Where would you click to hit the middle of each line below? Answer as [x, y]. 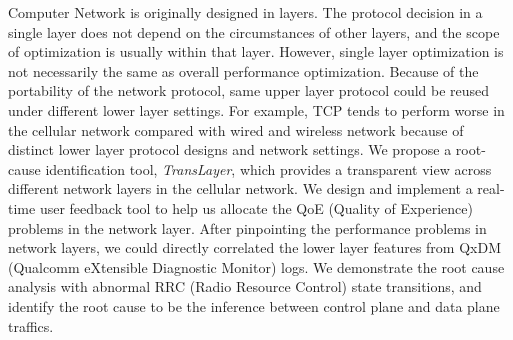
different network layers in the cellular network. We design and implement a [240, 188]
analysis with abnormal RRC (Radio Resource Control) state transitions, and [245, 286]
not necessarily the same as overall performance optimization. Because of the [243, 70]
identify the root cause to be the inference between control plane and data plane [254, 305]
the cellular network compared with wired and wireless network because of [236, 129]
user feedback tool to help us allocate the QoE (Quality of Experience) [256, 207]
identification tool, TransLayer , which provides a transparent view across [268, 168]
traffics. [31, 325]
